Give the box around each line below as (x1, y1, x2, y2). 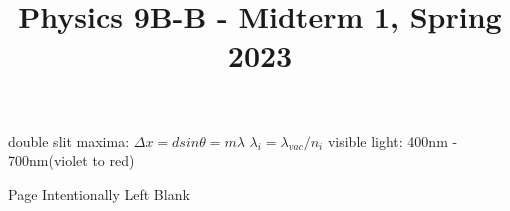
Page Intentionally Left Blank (8, 183, 190, 204)
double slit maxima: (8, 130, 130, 151)
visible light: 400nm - (327, 130, 458, 151)
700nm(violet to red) (8, 150, 135, 171)
